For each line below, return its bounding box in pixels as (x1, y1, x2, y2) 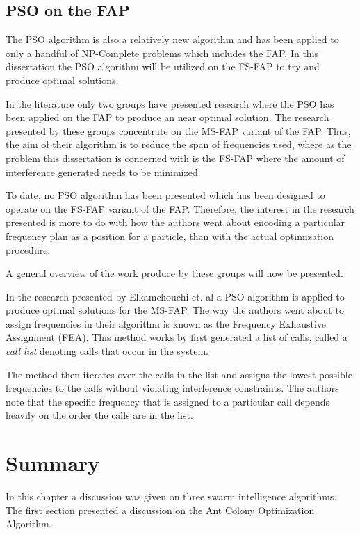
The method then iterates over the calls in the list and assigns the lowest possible (6, 367, 352, 381)
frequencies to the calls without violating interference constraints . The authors (6, 381, 339, 395)
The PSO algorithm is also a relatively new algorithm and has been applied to (6, 32, 339, 47)
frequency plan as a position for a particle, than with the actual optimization (6, 228, 334, 243)
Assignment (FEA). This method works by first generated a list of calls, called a (6, 330, 347, 344)
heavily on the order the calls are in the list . (6, 408, 193, 422)
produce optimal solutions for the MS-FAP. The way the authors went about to (6, 303, 344, 317)
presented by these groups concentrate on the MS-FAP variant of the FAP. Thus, (6, 123, 351, 138)
